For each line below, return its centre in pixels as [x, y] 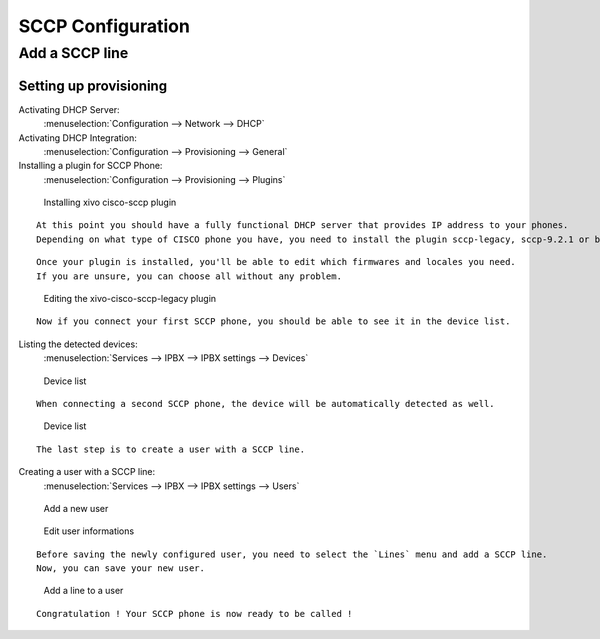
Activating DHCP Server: [69, 109]
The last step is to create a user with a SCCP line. [170, 449]
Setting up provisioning [93, 85]
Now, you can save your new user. [120, 568]
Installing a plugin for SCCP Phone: [90, 166]
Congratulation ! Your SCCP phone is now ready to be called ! [194, 613]
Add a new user [76, 508]
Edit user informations [89, 531]
